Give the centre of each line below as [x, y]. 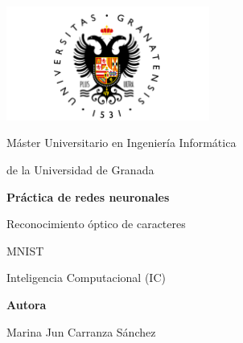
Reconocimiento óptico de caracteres [96, 224]
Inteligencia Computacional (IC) [86, 278]
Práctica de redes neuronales [88, 196]
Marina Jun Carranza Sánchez [81, 331]
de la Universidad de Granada [80, 169]
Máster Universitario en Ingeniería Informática [121, 143]
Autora [27, 304]
